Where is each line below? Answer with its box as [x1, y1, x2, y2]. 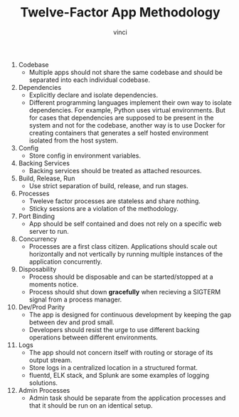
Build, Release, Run [18, 174, 75, 182]
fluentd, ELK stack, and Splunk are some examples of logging [28, 371, 209, 379]
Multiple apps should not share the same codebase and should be [28, 68, 223, 76]
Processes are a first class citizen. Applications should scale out [28, 242, 218, 250]
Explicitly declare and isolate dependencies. [28, 91, 159, 99]
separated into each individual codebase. [28, 76, 150, 84]
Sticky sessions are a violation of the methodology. [28, 204, 179, 212]
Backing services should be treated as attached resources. [28, 166, 202, 175]
